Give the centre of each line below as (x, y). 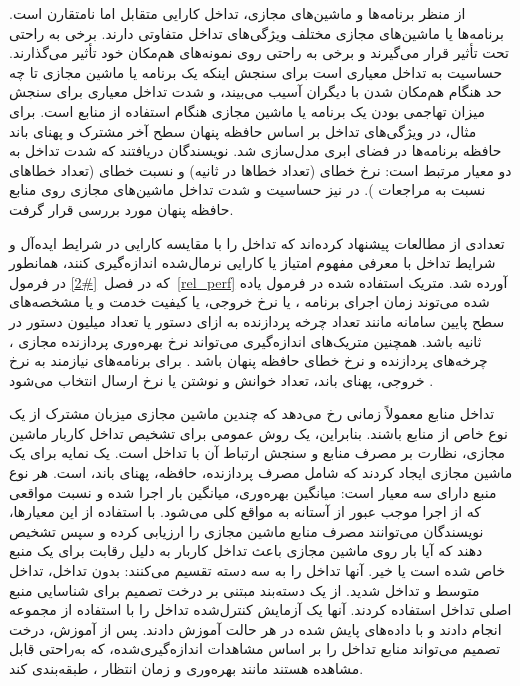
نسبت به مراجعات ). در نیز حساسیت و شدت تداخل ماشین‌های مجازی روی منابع (247, 189)
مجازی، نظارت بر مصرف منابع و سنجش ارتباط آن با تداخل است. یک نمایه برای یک (257, 452)
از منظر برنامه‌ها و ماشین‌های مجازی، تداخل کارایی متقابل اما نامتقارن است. (237, 13)
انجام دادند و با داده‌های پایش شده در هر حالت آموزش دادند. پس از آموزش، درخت (255, 628)
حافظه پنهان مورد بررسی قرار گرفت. (121, 208)
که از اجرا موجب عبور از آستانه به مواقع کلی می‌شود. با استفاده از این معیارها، (245, 511)
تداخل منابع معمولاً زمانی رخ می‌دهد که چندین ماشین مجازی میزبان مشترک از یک (252, 413)
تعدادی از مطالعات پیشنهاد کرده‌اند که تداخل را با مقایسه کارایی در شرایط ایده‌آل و (257, 242)
